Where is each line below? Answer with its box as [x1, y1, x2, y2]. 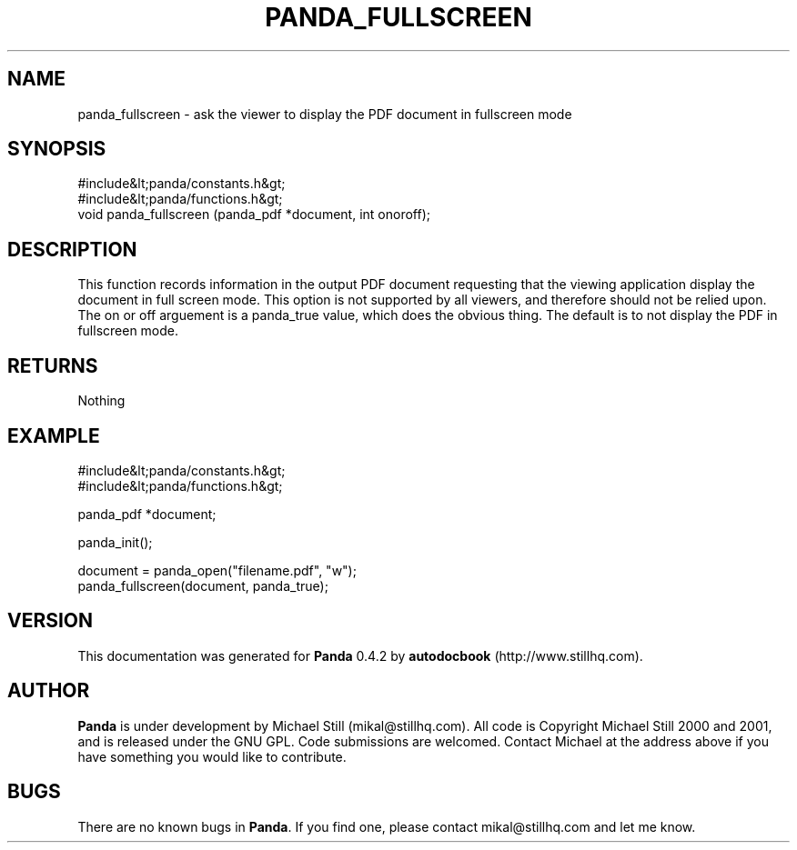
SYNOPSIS [7, 137, 106, 161]
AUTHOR [7, 679, 90, 703]
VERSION [7, 609, 94, 633]
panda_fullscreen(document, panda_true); [77, 577, 328, 594]
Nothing [77, 393, 126, 409]
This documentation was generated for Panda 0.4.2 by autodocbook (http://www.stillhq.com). [77, 647, 643, 664]
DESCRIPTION [7, 237, 137, 261]
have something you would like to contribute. [77, 748, 347, 765]
